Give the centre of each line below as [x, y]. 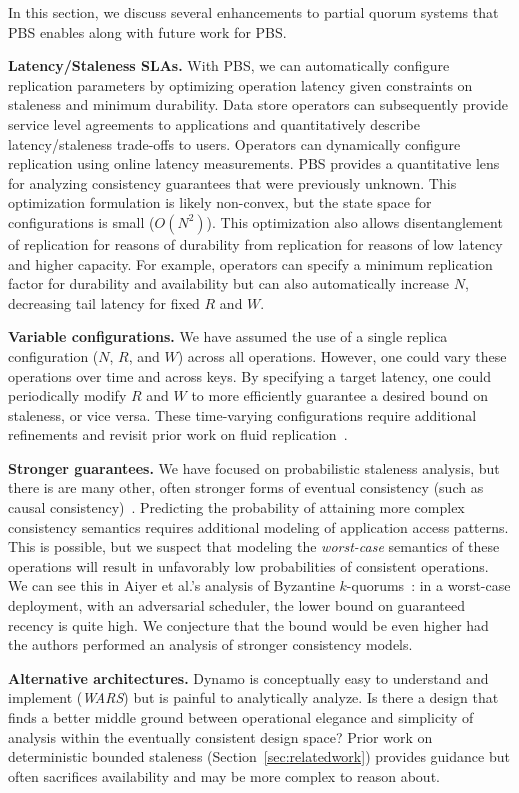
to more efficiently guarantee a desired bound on [339, 395]
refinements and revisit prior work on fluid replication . [178, 434]
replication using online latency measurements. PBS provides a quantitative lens [254, 163]
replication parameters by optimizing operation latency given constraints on [240, 84]
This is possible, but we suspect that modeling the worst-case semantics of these [254, 546]
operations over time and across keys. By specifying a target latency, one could [249, 375]
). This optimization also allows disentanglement [354, 221]
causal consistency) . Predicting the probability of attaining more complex [236, 507]
